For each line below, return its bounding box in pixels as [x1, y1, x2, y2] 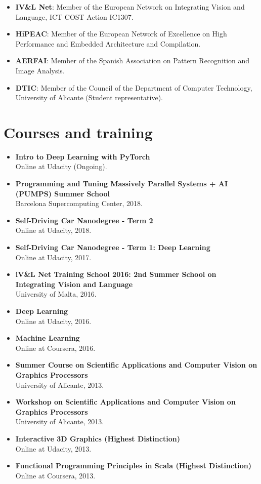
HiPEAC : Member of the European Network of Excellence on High [15, 28, 227, 39]
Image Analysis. [15, 65, 65, 75]
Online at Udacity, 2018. [15, 225, 92, 235]
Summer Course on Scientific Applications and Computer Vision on [15, 359, 257, 370]
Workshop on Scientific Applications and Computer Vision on [15, 396, 236, 407]
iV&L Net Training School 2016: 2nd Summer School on [15, 269, 216, 279]
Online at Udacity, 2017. [15, 252, 92, 262]
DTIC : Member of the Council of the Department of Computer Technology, [15, 82, 252, 93]
